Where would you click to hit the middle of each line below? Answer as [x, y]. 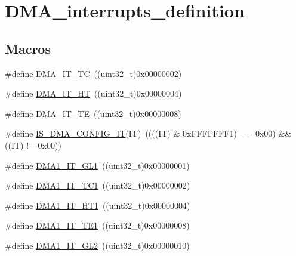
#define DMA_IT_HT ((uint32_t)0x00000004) [93, 93]
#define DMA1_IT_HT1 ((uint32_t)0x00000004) [98, 205]
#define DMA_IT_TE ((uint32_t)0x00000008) [93, 113]
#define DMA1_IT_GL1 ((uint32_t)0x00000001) [97, 165]
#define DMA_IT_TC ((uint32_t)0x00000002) [93, 73]
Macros [28, 48]
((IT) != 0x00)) [33, 145]
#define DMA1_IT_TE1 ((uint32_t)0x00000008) [97, 225]
